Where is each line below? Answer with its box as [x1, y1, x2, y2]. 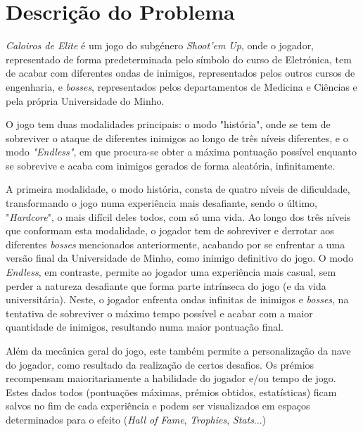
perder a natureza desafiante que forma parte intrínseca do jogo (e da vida [6, 278, 326, 293]
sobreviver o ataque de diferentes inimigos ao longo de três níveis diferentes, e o [6, 130, 348, 145]
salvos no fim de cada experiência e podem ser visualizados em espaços [6, 398, 310, 413]
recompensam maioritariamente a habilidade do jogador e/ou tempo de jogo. [6, 371, 336, 386]
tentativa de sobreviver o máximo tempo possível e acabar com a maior [6, 305, 313, 320]
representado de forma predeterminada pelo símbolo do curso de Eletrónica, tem [6, 51, 352, 66]
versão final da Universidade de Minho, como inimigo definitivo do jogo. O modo [6, 250, 354, 265]
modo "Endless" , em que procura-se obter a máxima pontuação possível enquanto [6, 144, 357, 159]
